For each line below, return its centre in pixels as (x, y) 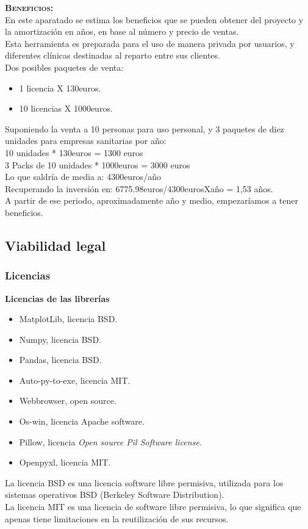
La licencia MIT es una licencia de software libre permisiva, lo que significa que (153, 507)
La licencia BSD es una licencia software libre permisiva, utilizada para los (144, 482)
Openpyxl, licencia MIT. (65, 462)
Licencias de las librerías (57, 298)
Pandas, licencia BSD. (60, 360)
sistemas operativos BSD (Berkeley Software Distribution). (115, 495)
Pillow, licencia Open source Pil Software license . (110, 441)
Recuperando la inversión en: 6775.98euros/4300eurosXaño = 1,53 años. (139, 188)
